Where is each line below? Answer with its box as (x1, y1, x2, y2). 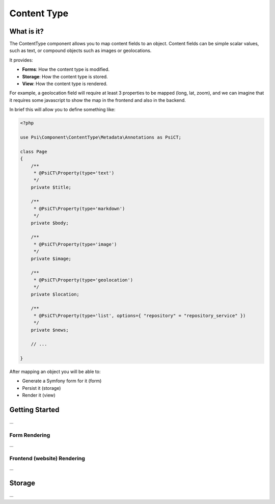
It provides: (9, 57, 33, 63)
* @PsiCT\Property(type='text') (33, 170, 115, 176)
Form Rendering (9, 431, 50, 438)
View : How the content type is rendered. (22, 81, 108, 87)
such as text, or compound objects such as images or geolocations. (9, 47, 152, 54)
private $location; (31, 291, 80, 297)
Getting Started (9, 406, 60, 414)
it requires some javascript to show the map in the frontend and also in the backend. (9, 97, 186, 103)
